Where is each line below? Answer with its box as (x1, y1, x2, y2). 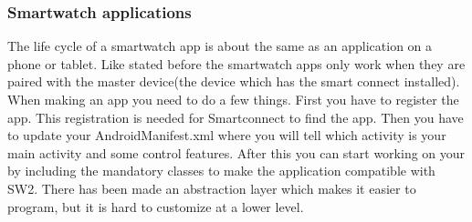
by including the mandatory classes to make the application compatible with (7, 161, 435, 180)
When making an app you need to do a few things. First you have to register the (7, 90, 459, 108)
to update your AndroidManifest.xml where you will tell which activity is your (7, 126, 446, 145)
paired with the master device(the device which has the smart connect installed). (7, 72, 460, 91)
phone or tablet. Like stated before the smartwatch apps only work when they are (7, 54, 466, 73)
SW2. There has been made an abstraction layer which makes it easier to (7, 178, 416, 197)
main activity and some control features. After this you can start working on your (7, 143, 466, 162)
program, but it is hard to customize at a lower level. (7, 197, 304, 216)
